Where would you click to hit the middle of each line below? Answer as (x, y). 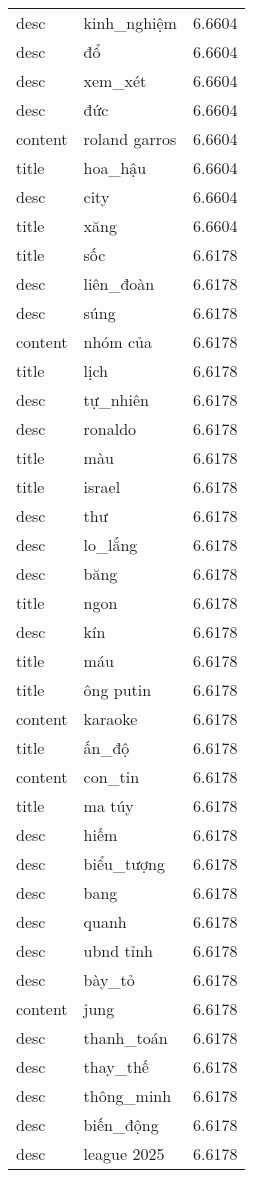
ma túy (108, 805)
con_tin (111, 776)
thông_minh (127, 1095)
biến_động (121, 1124)
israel (102, 486)
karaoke (110, 718)
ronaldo (110, 428)
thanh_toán (125, 1037)
